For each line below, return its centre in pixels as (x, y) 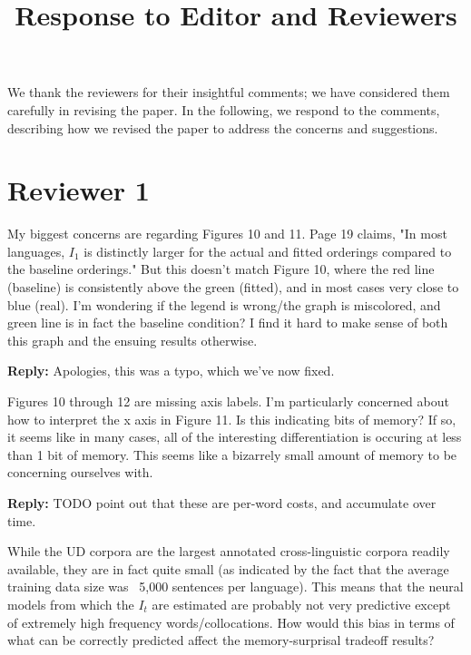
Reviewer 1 (78, 190)
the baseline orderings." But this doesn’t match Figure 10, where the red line (221, 269)
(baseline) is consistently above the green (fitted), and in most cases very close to (233, 287)
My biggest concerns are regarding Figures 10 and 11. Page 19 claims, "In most (227, 234)
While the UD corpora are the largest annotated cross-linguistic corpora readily (229, 551)
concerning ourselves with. (80, 472)
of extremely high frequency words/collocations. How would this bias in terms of (231, 622)
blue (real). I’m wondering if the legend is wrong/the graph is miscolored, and (224, 304)
